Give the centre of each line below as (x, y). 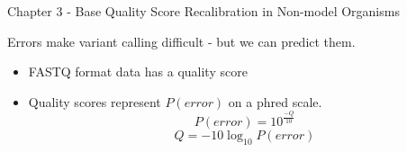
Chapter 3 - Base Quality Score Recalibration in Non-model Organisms (203, 11)
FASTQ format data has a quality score (138, 72)
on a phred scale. (275, 101)
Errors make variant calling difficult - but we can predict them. (181, 41)
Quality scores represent (95, 101)
